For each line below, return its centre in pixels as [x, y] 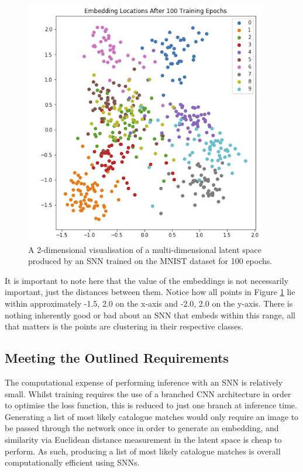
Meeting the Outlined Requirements [117, 358]
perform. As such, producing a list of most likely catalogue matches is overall [143, 451]
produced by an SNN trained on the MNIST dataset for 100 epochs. [150, 261]
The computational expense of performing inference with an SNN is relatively [144, 382]
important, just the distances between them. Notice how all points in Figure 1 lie [150, 292]
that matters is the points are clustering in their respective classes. [124, 326]
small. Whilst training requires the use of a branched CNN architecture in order [148, 393]
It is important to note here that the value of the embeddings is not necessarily [147, 280]
